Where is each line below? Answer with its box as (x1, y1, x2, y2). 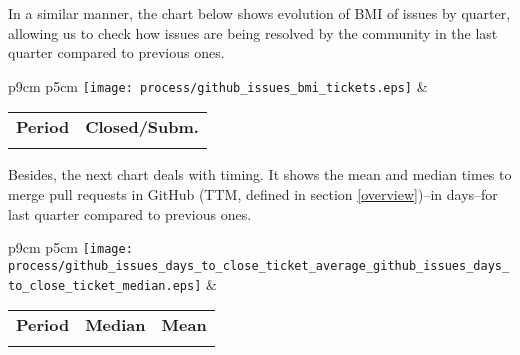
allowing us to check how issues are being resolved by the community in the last (8, 22, 498, 43)
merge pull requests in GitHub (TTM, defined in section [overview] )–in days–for (8, 184, 498, 205)
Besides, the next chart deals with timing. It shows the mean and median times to (8, 164, 512, 185)
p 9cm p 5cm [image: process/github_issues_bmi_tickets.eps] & (8, 75, 428, 96)
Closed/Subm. (85, 115, 199, 139)
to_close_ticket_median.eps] (8, 278, 202, 293)
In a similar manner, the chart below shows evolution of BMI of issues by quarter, (8, 3, 511, 23)
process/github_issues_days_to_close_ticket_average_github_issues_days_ (8, 258, 510, 273)
